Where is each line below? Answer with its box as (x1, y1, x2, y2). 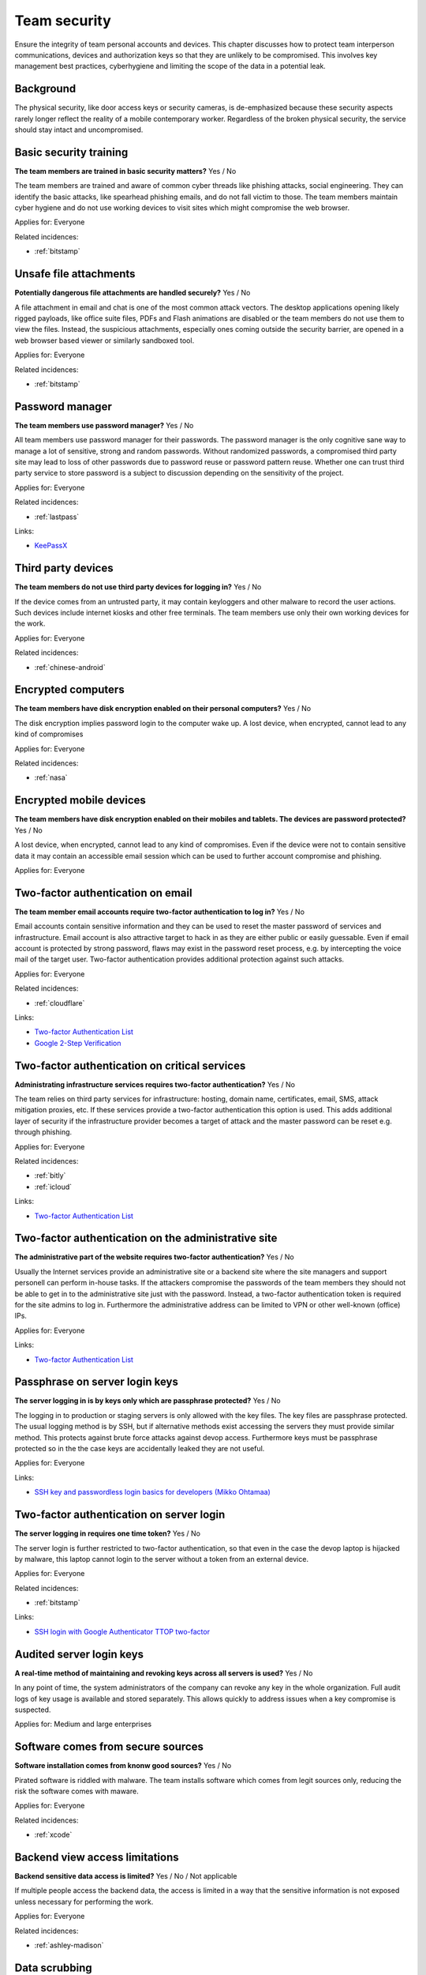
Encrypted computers (14, 683, 125, 697)
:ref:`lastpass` (34, 512, 80, 521)
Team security (14, 12, 112, 29)
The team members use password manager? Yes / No (14, 420, 194, 430)
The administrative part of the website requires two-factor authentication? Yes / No (14, 1252, 295, 1262)
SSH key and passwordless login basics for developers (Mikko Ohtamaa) (34, 1488, 271, 1497)
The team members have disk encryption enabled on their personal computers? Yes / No (14, 704, 312, 713)
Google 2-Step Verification (34, 1038, 121, 1048)
